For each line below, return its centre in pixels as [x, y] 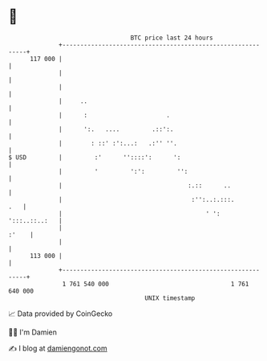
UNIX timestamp [170, 298]
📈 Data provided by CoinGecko [61, 314]
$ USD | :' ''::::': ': [95, 157]
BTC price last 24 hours [172, 38]
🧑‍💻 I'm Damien [33, 332]
